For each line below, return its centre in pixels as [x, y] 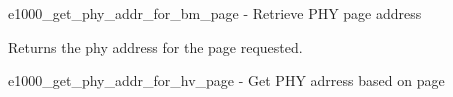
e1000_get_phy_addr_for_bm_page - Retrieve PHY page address [215, 13]
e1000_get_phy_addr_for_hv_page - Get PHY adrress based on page [226, 80]
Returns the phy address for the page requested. [155, 46]
